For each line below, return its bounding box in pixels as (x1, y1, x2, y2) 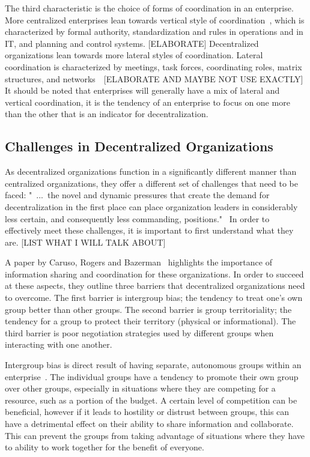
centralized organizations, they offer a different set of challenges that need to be (5, 177, 299, 189)
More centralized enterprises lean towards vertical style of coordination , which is (5, 13, 305, 26)
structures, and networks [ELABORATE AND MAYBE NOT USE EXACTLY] (5, 72, 303, 85)
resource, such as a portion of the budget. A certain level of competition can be (5, 393, 297, 406)
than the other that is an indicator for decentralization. (5, 107, 208, 120)
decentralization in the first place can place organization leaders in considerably (5, 200, 298, 213)
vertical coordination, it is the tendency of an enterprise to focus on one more (5, 95, 290, 108)
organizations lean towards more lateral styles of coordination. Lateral (5, 49, 263, 61)
